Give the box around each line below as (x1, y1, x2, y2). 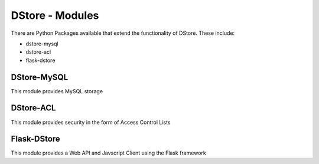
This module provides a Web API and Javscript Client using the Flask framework (11, 149, 206, 156)
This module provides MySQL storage (11, 87, 103, 94)
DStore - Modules (11, 9, 99, 22)
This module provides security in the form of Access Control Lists (11, 119, 171, 126)
